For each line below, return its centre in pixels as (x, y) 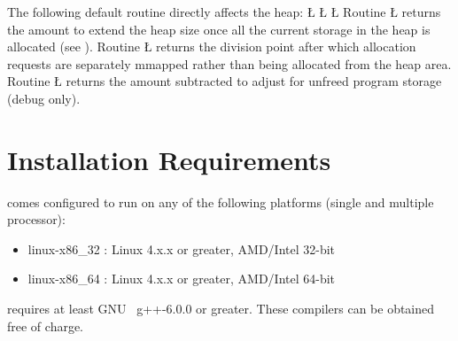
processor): (36, 219)
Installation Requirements (169, 159)
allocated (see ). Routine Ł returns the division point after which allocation (212, 46)
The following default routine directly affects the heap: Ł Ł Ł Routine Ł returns (224, 12)
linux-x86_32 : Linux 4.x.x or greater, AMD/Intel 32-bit (182, 248)
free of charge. (46, 325)
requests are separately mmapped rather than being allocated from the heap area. (229, 63)
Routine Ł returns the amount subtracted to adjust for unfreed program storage (225, 81)
